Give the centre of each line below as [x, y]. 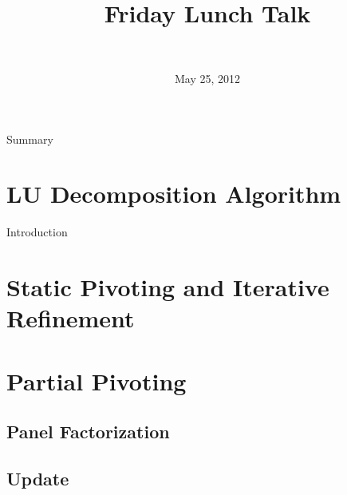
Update [38, 478]
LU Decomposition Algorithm [174, 194]
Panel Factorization [88, 432]
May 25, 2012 [207, 78]
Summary [30, 139]
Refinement [71, 318]
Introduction [37, 232]
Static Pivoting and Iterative [168, 287]
